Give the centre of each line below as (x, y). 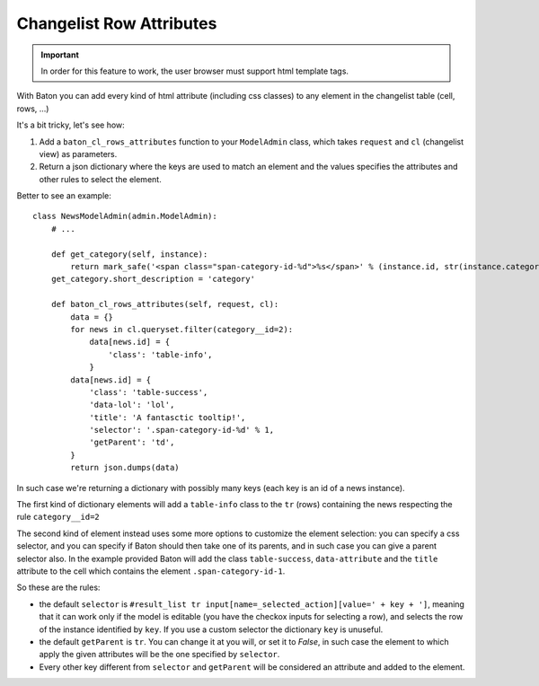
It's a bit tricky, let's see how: (71, 125)
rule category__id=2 (58, 517)
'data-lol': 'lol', (132, 405)
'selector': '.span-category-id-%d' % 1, (181, 430)
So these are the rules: (58, 587)
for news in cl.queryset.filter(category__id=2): (182, 329)
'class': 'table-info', (160, 354)
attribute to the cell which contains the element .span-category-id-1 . (151, 571)
